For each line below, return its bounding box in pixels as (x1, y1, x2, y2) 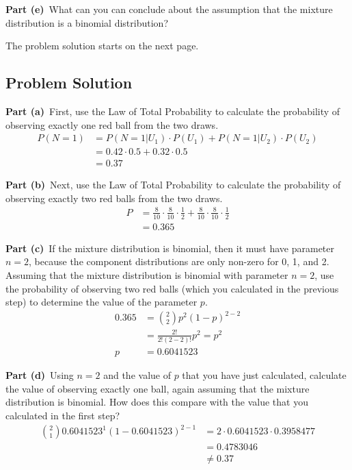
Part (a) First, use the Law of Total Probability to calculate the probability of (5, 103, 340, 118)
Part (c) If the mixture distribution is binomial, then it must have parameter (5, 240, 335, 255)
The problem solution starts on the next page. (5, 38, 199, 53)
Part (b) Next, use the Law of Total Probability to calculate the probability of (5, 177, 341, 192)
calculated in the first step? (5, 408, 120, 423)
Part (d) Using (5, 368, 74, 382)
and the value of (103, 368, 171, 382)
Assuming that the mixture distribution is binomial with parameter (5, 268, 288, 282)
